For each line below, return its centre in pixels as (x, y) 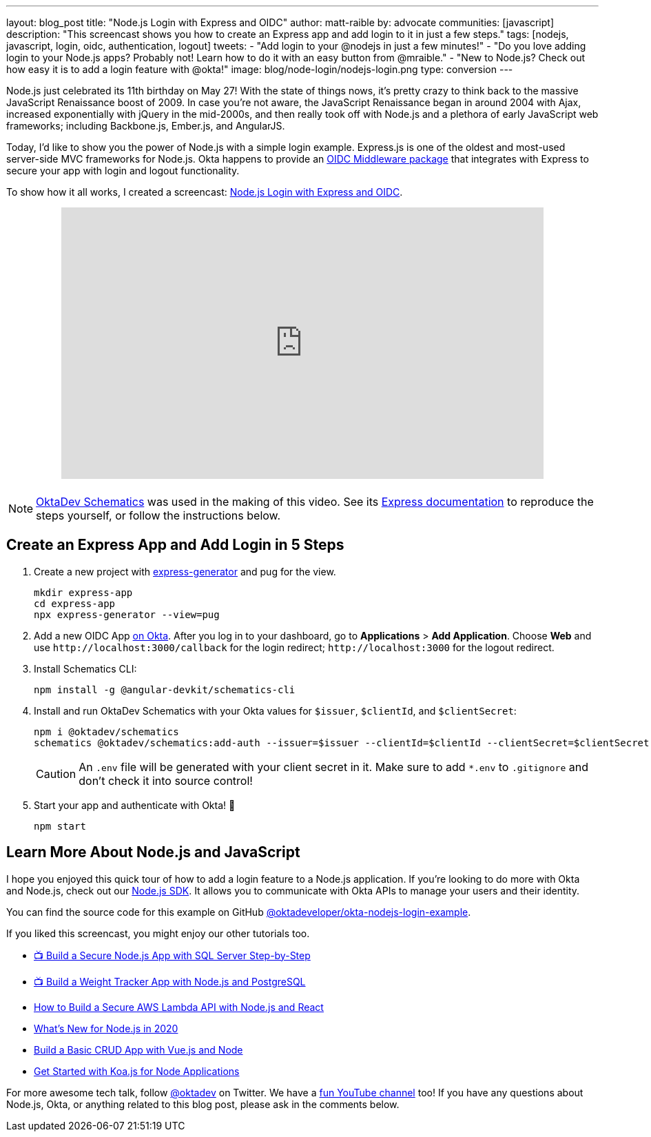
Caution (56, 774)
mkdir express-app (83, 592)
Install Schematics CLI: (85, 668)
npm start (60, 826)
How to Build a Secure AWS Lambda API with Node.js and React (179, 1007)
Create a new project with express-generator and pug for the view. (185, 571)
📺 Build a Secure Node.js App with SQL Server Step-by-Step (172, 955)
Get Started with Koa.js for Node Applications (137, 1071)
